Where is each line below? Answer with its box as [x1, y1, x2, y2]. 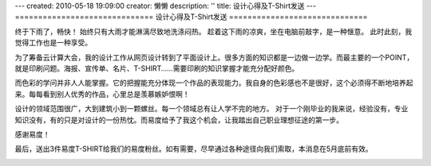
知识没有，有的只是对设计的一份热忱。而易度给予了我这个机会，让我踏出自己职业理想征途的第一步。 [14, 115, 343, 125]
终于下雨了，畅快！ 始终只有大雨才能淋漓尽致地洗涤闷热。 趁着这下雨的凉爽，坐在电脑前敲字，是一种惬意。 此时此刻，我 [14, 26, 413, 36]
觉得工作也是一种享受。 [14, 38, 92, 48]
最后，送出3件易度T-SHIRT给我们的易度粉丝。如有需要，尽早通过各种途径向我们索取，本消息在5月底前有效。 [14, 144, 373, 154]
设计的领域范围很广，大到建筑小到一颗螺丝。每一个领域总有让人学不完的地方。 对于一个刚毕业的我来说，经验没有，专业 [14, 104, 409, 114]
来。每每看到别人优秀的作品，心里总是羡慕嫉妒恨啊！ [14, 89, 190, 98]
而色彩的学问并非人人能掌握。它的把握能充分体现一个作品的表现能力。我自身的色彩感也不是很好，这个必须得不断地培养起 [14, 78, 413, 87]
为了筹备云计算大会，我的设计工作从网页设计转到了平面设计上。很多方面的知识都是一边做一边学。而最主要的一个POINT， [14, 52, 414, 62]
